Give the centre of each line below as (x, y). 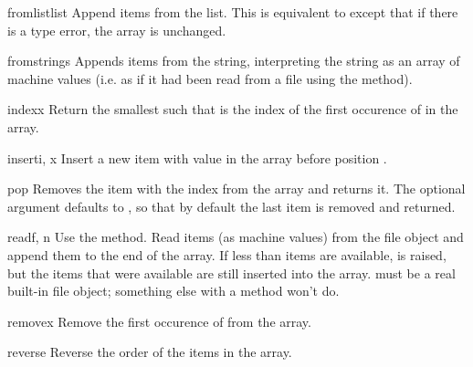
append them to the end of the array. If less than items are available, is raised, (227, 254)
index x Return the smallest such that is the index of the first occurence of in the (233, 109)
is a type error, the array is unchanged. (117, 30)
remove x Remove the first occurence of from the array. (159, 321)
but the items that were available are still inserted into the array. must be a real (231, 273)
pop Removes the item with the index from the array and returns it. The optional (236, 189)
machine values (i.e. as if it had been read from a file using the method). (210, 78)
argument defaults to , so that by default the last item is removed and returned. (231, 206)
